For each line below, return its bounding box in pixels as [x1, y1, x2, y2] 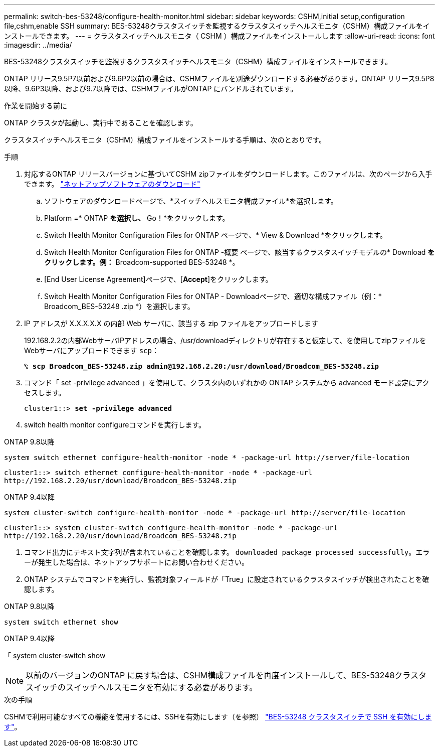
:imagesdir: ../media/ [4, 41, 72, 49]
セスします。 [24, 388, 66, 397]
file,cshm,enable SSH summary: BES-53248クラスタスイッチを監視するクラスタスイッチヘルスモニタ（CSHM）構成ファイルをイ [4, 22, 430, 30]
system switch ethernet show [4, 618, 118, 626]
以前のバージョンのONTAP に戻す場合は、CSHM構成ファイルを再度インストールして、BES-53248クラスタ [26, 670, 426, 680]
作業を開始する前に [4, 101, 67, 110]
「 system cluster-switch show [4, 651, 106, 660]
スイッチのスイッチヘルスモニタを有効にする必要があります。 [26, 682, 258, 692]
